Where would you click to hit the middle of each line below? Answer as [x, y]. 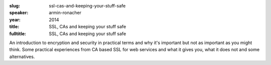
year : [15, 19]
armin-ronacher [65, 13]
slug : [15, 6]
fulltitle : [18, 33]
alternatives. [22, 57]
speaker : [19, 13]
